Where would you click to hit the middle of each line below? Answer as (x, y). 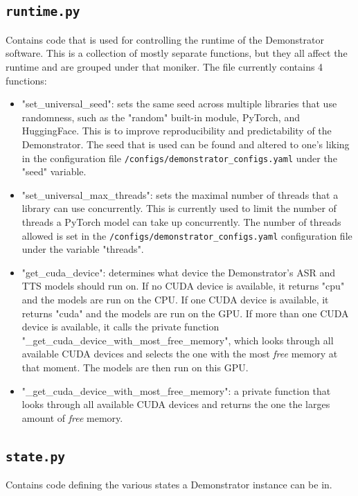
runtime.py (43, 12)
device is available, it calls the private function (120, 327)
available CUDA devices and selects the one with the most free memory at (180, 354)
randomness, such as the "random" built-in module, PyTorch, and (161, 117)
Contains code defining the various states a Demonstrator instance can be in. (169, 485)
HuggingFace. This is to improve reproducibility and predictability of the (177, 131)
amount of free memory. (72, 417)
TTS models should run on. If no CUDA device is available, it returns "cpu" (183, 286)
